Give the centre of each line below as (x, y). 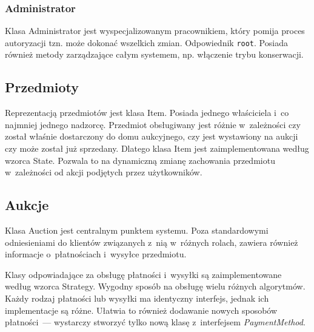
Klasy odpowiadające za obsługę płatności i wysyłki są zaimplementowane (143, 274)
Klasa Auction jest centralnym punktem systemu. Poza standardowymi (137, 230)
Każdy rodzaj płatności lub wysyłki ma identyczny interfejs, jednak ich (137, 298)
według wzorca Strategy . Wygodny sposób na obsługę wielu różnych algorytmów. (155, 286)
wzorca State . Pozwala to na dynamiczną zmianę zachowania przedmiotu (140, 160)
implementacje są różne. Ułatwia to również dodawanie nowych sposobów (141, 310)
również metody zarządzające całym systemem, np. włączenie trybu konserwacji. (154, 54)
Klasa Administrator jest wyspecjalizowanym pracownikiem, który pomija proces (155, 31)
